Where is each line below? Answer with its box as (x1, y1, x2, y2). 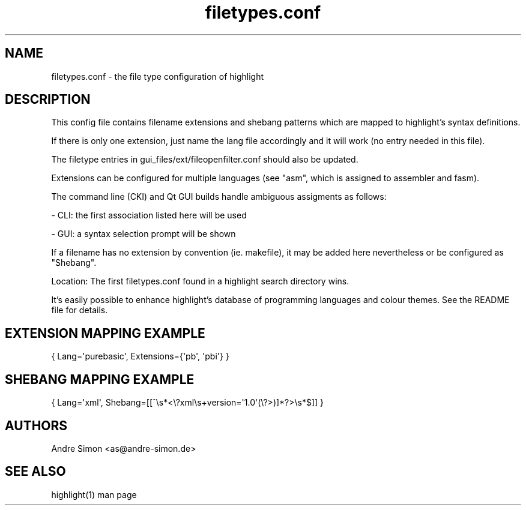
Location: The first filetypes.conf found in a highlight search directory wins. (51, 276, 349, 287)
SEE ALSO (5, 464, 66, 479)
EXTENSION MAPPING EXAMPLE (5, 325, 205, 341)
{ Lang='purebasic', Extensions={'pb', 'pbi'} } (51, 351, 229, 362)
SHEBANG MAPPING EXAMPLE (5, 371, 195, 387)
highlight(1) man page (51, 489, 137, 500)
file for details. (51, 305, 108, 316)
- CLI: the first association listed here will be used (51, 210, 247, 221)
